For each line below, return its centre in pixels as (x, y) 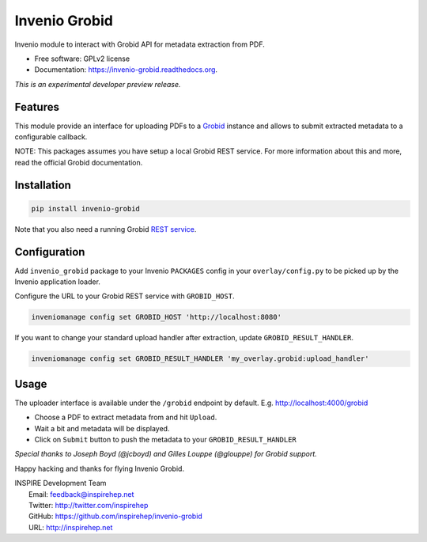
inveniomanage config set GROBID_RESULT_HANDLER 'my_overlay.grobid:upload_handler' (200, 359)
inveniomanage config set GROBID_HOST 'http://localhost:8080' (157, 317)
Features (37, 107)
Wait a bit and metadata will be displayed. (102, 428)
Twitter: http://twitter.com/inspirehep (89, 506)
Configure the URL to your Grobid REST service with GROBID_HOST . (125, 296)
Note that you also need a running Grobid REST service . (106, 229)
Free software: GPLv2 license (82, 59)
